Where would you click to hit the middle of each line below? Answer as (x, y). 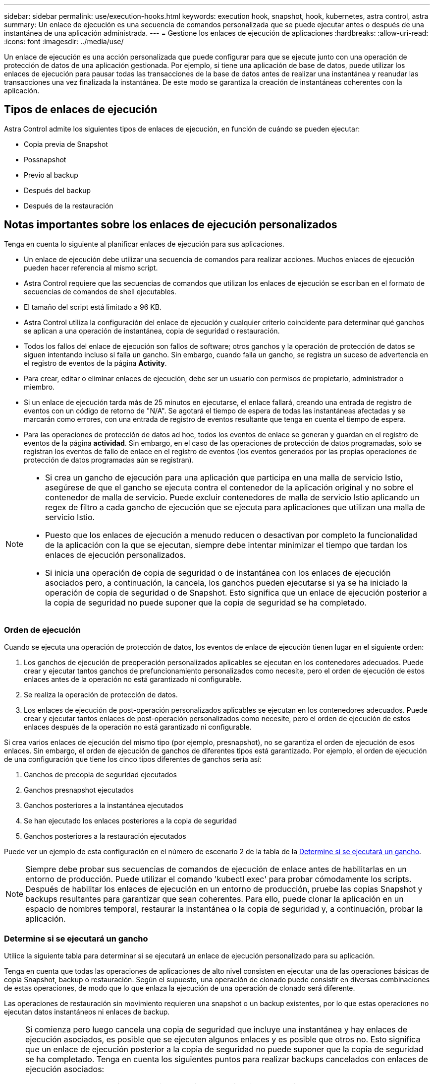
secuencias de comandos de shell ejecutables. (100, 291)
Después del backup (57, 190)
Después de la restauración (69, 205)
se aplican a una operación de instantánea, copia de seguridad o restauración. (152, 331)
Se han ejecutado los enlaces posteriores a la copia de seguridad (130, 821)
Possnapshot (45, 159)
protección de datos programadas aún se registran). (109, 460)
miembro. (39, 387)
